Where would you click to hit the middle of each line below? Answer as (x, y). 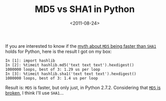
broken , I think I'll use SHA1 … (35, 93)
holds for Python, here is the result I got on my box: (59, 51)
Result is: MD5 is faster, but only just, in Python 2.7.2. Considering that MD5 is (83, 87)
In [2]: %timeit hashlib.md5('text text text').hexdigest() (70, 65)
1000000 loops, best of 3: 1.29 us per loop (53, 69)
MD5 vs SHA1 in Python (85, 9)
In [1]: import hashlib (30, 61)
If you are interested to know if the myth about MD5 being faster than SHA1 (81, 46)
